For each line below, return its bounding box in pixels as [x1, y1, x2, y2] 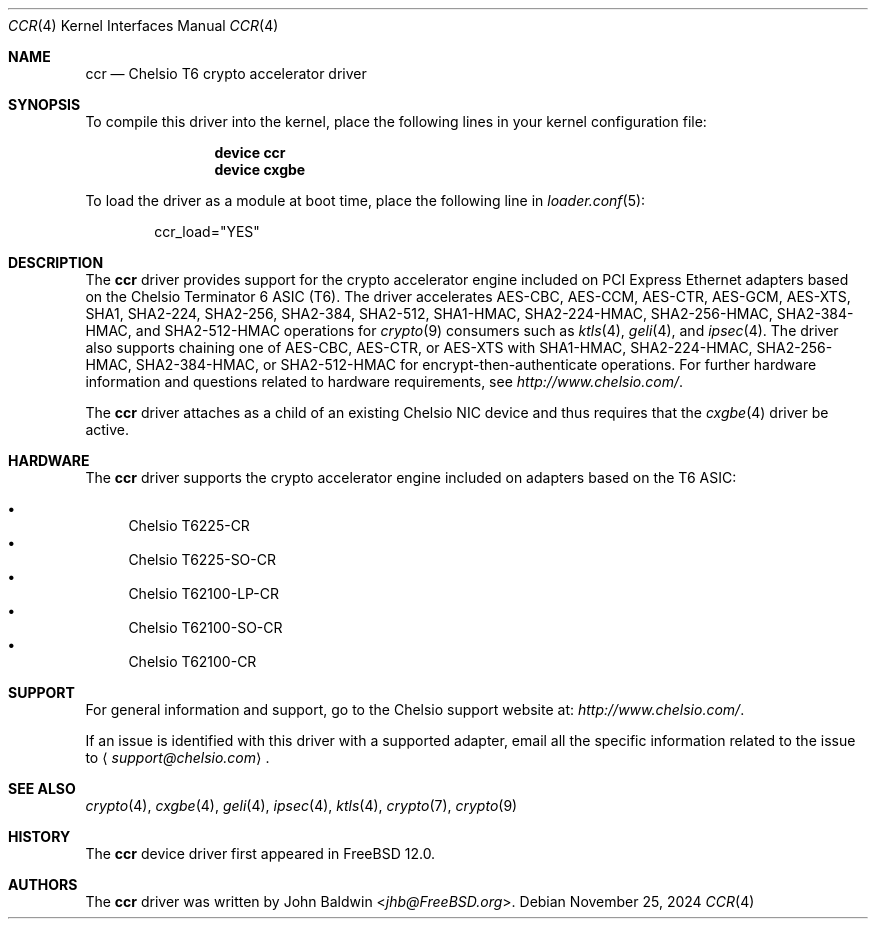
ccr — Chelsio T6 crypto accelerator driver [85, 65, 367, 82]
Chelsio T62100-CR [128, 653, 257, 670]
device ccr [214, 144, 286, 161]
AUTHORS [8, 876, 78, 893]
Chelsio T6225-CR [128, 517, 250, 534]
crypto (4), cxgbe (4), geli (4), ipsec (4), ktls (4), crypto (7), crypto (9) [85, 797, 518, 814]
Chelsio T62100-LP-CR [128, 585, 280, 602]
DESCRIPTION [8, 254, 104, 271]
